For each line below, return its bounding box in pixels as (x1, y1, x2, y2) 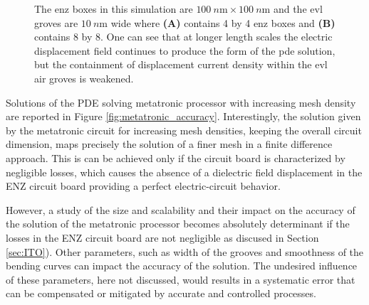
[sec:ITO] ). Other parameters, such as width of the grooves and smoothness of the (6, 244, 364, 259)
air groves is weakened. (34, 70, 134, 85)
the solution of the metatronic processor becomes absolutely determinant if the (6, 216, 350, 231)
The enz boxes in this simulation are (34, 1, 193, 16)
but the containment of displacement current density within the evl (34, 57, 328, 72)
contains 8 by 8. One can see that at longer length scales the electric (34, 29, 333, 44)
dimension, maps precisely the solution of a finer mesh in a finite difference (6, 137, 333, 151)
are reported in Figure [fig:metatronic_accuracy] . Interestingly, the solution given (6, 109, 361, 124)
